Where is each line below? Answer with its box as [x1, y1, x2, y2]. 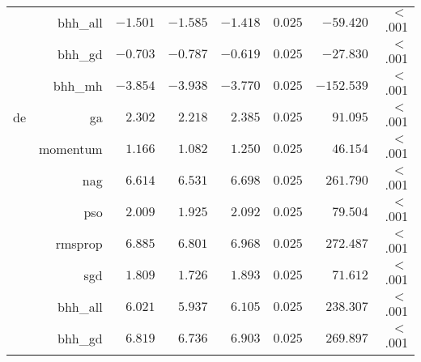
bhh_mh [53, 76, 103, 95]
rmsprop [55, 234, 103, 253]
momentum [39, 139, 103, 158]
